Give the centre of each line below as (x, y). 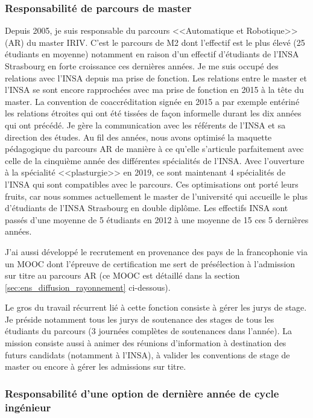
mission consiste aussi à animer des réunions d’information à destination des (146, 343)
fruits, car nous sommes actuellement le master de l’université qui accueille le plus (156, 196)
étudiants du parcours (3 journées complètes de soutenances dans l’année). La (149, 331)
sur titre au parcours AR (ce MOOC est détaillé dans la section (122, 275)
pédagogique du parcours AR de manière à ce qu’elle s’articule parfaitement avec (154, 149)
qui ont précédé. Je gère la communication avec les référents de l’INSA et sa (145, 125)
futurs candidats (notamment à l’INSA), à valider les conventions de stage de (147, 354)
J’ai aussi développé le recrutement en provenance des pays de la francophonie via (156, 251)
